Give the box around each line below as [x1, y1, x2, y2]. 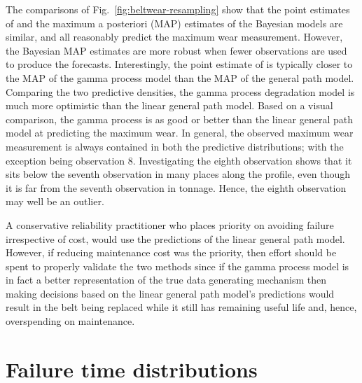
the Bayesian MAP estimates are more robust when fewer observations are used [6, 43, 347, 57]
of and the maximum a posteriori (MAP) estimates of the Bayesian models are [6, 15, 343, 30]
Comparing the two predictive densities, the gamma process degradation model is [6, 84, 355, 99]
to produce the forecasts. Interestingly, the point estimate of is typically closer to [6, 57, 353, 71]
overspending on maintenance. [6, 314, 135, 328]
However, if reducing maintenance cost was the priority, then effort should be [6, 245, 337, 260]
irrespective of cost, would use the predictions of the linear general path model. [6, 231, 345, 246]
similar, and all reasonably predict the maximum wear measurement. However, [6, 29, 343, 44]
